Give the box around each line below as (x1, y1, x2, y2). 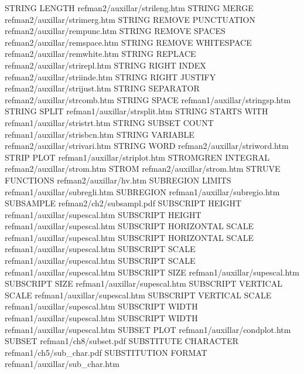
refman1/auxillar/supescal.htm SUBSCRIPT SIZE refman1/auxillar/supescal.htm (5, 266, 299, 278)
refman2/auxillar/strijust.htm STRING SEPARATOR (5, 82, 200, 94)
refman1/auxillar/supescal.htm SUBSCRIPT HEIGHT (5, 208, 201, 220)
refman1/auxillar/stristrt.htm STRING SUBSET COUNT (5, 116, 214, 128)
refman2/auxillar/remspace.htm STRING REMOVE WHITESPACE (5, 36, 252, 48)
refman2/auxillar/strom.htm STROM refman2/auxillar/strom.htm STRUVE (5, 162, 281, 175)
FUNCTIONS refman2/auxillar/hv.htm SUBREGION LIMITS (5, 174, 231, 186)
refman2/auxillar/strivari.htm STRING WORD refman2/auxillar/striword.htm (5, 140, 289, 152)
